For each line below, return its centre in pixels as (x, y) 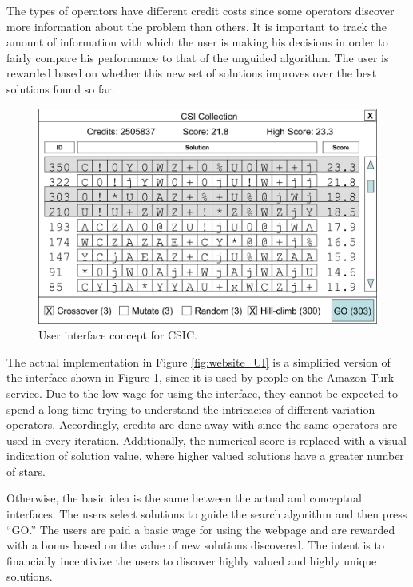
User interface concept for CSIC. (118, 335)
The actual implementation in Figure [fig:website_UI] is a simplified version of (199, 361)
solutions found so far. (61, 88)
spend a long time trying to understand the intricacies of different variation (191, 409)
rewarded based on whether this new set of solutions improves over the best (192, 73)
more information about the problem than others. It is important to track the (197, 26)
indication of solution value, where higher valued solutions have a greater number (205, 456)
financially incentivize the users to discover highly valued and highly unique (192, 560)
